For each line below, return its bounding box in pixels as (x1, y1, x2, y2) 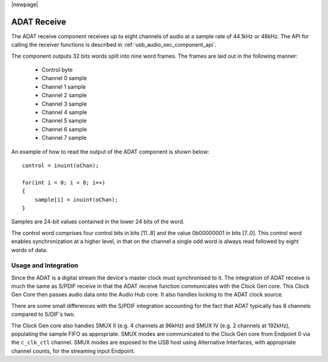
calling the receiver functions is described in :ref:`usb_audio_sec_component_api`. (11, 41, 217, 49)
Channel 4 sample (41, 109, 87, 116)
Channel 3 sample (41, 100, 87, 108)
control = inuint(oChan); (22, 162, 100, 169)
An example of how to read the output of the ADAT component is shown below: (11, 148, 210, 155)
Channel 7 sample (41, 134, 87, 142)
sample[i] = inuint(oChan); (34, 196, 118, 203)
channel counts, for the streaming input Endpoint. (11, 347, 135, 355)
